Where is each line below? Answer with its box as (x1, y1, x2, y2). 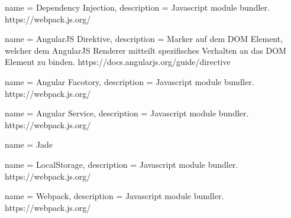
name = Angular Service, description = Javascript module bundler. (5, 107, 249, 119)
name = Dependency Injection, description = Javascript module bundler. (5, 1, 270, 13)
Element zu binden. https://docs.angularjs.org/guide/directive (5, 56, 231, 68)
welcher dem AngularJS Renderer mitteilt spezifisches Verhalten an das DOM (5, 44, 286, 56)
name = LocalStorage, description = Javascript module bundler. (5, 158, 238, 170)
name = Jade (5, 138, 53, 151)
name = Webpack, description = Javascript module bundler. (5, 190, 224, 202)
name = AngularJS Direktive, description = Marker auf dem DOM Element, (5, 32, 283, 45)
